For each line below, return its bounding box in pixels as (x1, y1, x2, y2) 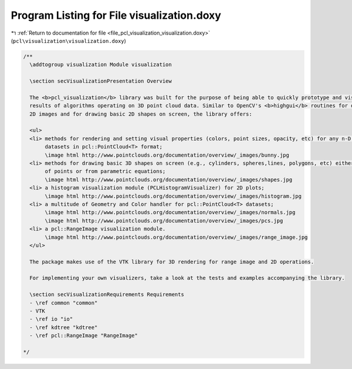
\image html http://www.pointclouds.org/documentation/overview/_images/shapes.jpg (45, 176, 293, 183)
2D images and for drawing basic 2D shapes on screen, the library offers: (29, 110, 252, 117)
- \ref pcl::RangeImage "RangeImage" (29, 332, 138, 339)
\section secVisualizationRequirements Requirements (29, 291, 184, 298)
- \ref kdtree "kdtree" (29, 324, 98, 331)
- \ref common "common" (29, 299, 98, 306)
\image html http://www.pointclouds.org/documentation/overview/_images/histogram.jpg (45, 192, 302, 199)
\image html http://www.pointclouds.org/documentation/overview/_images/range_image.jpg (45, 233, 308, 241)
